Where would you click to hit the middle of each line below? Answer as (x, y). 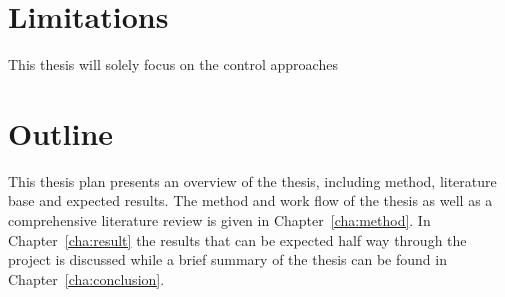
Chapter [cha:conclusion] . (86, 278)
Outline (61, 132)
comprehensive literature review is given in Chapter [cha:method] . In (219, 220)
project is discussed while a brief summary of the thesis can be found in (227, 259)
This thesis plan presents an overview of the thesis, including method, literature (252, 180)
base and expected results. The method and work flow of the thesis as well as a (250, 200)
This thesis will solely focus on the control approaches (173, 64)
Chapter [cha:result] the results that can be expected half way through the (237, 239)
